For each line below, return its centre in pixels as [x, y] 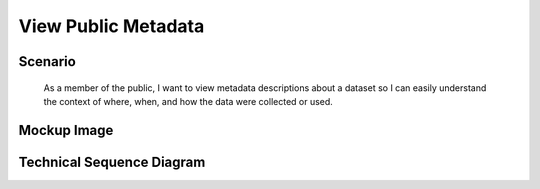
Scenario [47, 61]
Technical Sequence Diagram [112, 161]
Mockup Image [66, 130]
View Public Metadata [111, 26]
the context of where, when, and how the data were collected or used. [188, 101]
